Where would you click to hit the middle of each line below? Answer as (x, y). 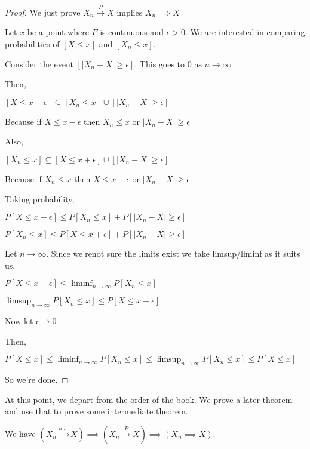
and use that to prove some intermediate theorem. (96, 411)
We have (20, 433)
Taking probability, (40, 199)
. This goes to (160, 64)
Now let (19, 321)
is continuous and (132, 32)
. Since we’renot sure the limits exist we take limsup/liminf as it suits (173, 253)
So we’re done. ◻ (37, 379)
